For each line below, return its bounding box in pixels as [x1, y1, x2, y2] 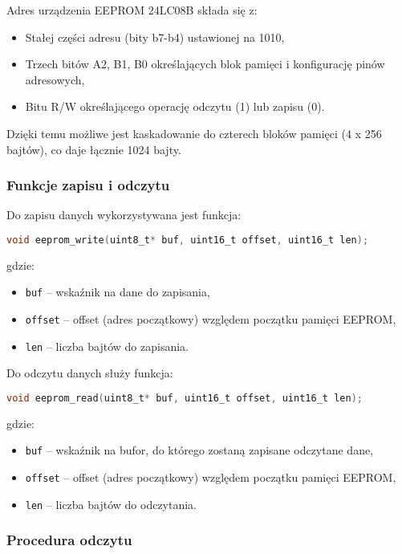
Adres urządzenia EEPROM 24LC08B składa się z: [6, 2, 258, 18]
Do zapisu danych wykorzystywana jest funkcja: [6, 206, 242, 223]
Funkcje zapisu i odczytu [6, 175, 170, 195]
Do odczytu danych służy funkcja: [6, 365, 173, 381]
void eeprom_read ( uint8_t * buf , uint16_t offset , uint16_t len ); [6, 393, 363, 404]
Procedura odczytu [6, 530, 132, 550]
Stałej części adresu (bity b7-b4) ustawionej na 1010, [25, 28, 285, 45]
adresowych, [25, 71, 85, 88]
